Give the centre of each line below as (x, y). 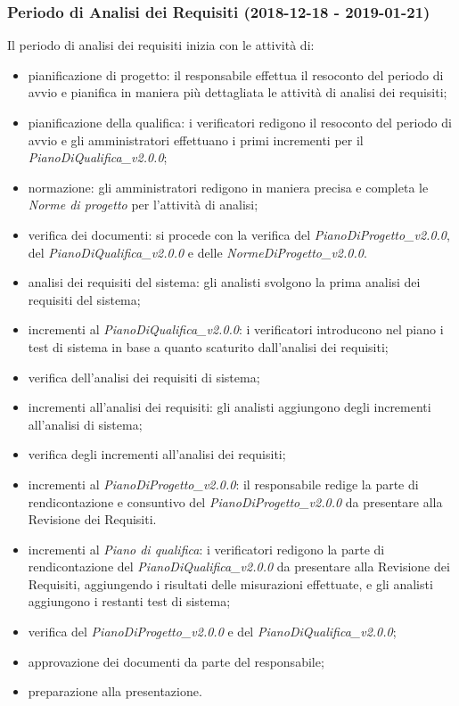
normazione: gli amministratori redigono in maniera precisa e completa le (228, 187)
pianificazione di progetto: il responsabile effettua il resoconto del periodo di (236, 74)
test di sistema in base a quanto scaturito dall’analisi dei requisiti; (208, 346)
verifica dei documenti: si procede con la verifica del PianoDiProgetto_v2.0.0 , (239, 234)
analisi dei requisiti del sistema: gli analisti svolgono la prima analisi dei (224, 282)
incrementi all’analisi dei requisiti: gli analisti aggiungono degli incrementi (229, 407)
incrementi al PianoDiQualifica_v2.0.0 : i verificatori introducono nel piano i (236, 329)
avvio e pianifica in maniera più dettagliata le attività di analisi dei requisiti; (238, 92)
